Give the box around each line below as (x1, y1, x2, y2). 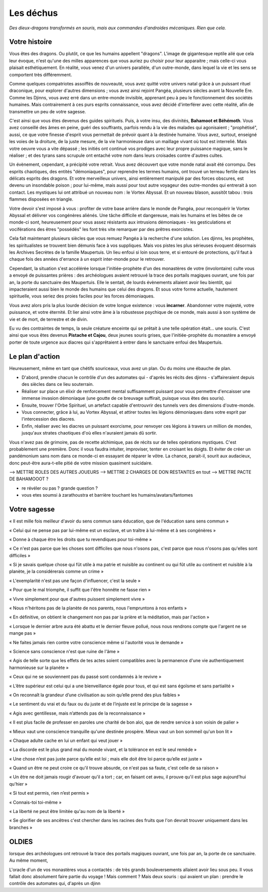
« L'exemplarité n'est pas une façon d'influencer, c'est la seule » (9, 578, 141, 584)
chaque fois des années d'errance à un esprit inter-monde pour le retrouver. (9, 256, 165, 262)
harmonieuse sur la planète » (9, 665, 69, 670)
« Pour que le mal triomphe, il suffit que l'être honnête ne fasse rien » (9, 587, 151, 593)
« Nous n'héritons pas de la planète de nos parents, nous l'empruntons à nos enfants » (9, 605, 187, 611)
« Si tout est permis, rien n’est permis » (9, 790, 89, 796)
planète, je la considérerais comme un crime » (9, 569, 104, 575)
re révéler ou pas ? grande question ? (21, 485, 98, 491)
